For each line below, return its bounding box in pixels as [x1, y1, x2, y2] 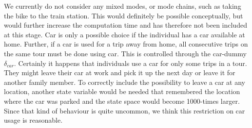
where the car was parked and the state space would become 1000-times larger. [4, 96, 240, 106]
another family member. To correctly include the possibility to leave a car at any [4, 77, 245, 87]
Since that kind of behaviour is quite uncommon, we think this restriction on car [4, 105, 245, 115]
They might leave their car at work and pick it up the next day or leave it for [4, 67, 235, 78]
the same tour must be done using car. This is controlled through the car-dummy [4, 48, 247, 58]
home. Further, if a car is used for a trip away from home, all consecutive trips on [4, 39, 248, 49]
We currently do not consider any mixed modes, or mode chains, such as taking [4, 1, 241, 11]
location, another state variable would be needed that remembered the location [4, 86, 240, 96]
